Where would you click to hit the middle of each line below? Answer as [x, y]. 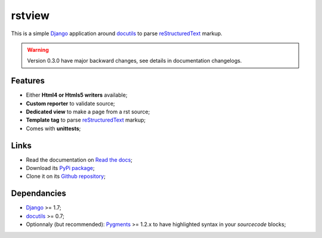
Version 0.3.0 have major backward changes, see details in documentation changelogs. [134, 61]
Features [28, 81]
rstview [30, 16]
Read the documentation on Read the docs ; [79, 160]
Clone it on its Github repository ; [66, 177]
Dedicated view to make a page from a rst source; [88, 112]
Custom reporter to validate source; [71, 103]
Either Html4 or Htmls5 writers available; [77, 95]
